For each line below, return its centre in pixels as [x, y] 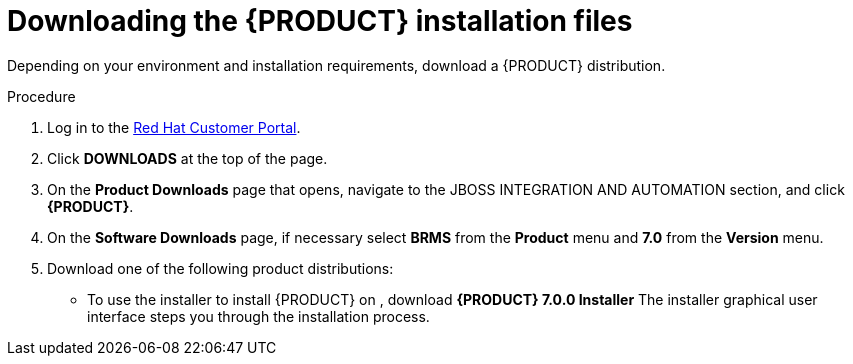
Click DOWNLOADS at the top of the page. [187, 158]
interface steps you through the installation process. [258, 316]
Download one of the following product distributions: [220, 268]
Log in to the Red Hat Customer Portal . [174, 127]
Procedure [41, 96]
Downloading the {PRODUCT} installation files [320, 21]
